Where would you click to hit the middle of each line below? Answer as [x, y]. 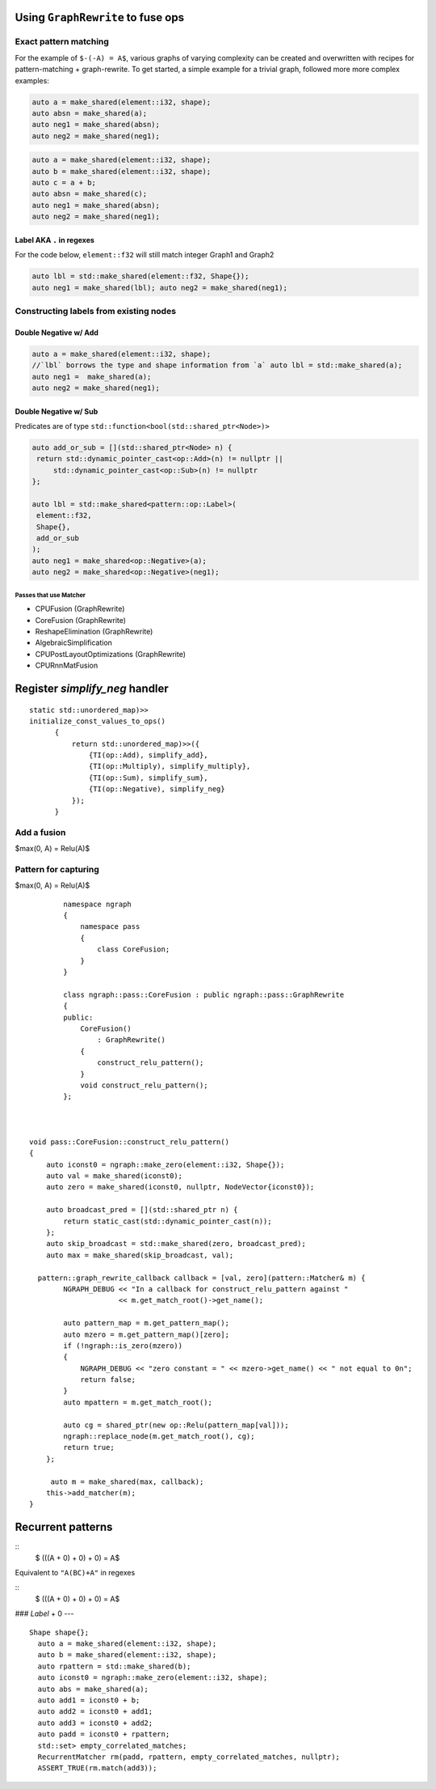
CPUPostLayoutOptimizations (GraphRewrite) [110, 654]
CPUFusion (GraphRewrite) [80, 609]
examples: [32, 80]
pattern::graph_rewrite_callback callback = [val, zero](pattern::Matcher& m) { [201, 1278]
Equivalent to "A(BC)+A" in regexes [75, 1573]
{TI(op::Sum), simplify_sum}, [149, 778]
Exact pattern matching [62, 42]
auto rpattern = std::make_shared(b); [114, 1666]
